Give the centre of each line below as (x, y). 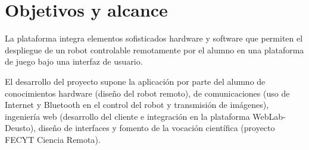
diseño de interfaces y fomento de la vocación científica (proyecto (157, 128)
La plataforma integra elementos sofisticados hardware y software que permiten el (154, 38)
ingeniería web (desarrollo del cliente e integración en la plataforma (127, 116)
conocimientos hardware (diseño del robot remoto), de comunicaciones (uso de (147, 93)
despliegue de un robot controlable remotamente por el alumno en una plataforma (154, 50)
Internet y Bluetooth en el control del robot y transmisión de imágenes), (137, 105)
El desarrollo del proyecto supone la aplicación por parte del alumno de (135, 81)
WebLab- (269, 116)
